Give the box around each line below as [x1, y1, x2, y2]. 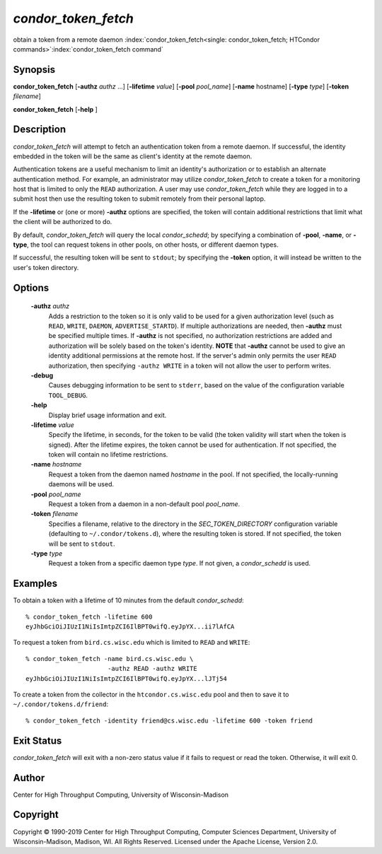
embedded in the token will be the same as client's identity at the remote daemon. [13, 152, 253, 160]
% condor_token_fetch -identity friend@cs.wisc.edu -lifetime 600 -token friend [25, 716, 313, 725]
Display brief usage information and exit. [48, 411, 167, 419]
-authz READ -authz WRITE [107, 665, 197, 673]
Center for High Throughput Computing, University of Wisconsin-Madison [13, 790, 229, 799]
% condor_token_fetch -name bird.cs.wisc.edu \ [25, 655, 194, 662]
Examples [13, 578, 58, 590]
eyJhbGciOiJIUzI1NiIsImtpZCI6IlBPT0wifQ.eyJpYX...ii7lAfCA [25, 623, 235, 631]
